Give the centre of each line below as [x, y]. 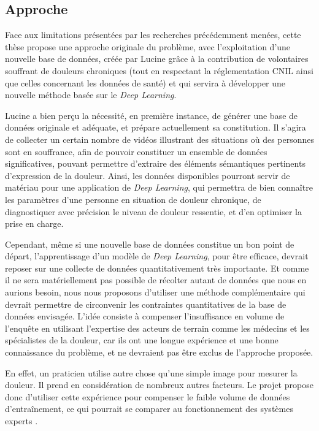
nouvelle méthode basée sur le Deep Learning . [91, 95]
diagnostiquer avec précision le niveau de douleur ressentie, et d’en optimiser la [153, 211]
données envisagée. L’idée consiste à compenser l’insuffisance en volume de [145, 316]
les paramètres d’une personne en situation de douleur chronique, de [133, 199]
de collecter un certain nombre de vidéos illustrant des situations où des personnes [160, 139]
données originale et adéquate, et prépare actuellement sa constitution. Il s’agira [156, 127]
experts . [21, 421]
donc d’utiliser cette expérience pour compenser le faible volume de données [148, 396]
